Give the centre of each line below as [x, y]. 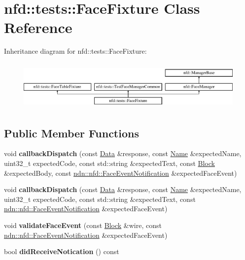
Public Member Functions [71, 133]
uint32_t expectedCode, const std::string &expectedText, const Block [109, 163]
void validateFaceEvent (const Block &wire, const [83, 225]
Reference [38, 27]
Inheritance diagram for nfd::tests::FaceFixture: [75, 51]
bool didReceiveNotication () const [62, 251]
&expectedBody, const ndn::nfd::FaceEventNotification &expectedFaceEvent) [121, 173]
